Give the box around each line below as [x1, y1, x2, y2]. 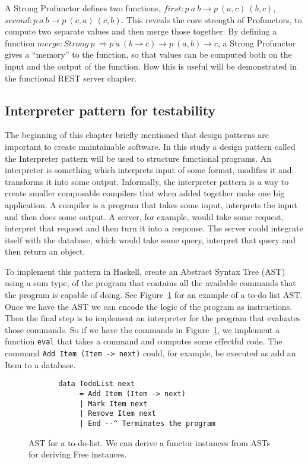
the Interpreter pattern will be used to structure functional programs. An [5, 152, 271, 164]
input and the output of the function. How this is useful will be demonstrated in [5, 59, 297, 72]
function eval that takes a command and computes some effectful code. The [5, 335, 282, 347]
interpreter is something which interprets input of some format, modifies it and [5, 164, 292, 176]
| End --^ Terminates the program [79, 419, 215, 428]
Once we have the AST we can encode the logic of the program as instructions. [5, 300, 293, 312]
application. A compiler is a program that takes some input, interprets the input [5, 198, 297, 211]
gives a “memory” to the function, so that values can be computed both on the [5, 48, 292, 61]
